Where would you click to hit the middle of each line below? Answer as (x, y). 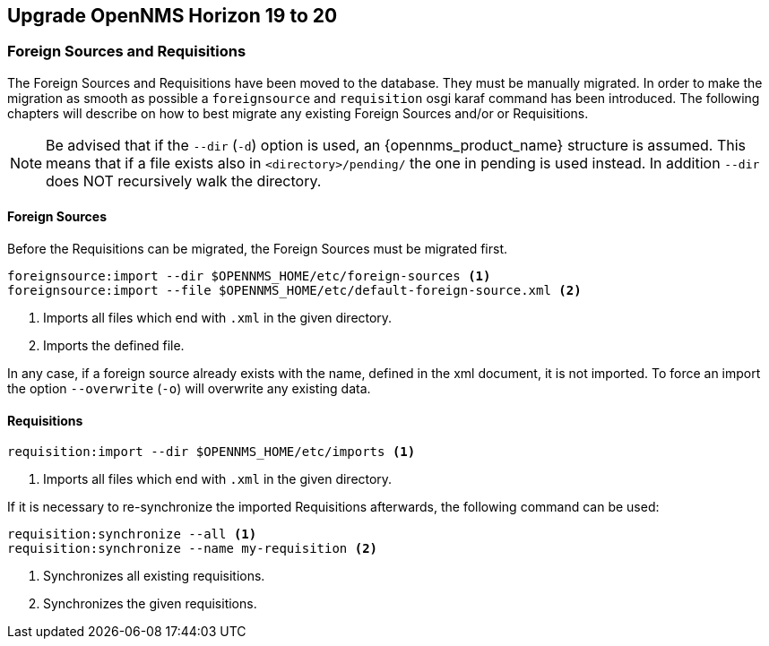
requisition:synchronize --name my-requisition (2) (193, 549)
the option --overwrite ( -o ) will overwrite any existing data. (189, 389)
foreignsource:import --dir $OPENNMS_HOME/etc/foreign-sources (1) (249, 276)
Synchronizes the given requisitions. (150, 604)
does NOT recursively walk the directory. (184, 181)
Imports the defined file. (114, 346)
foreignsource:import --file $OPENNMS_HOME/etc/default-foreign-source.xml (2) (294, 291)
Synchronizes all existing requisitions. (154, 576)
